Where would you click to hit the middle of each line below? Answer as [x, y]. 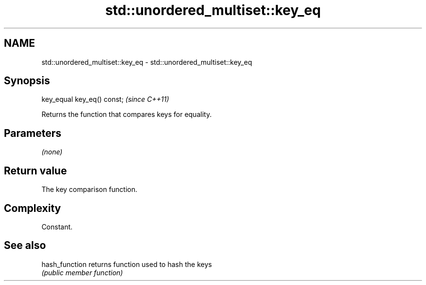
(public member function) [82, 272]
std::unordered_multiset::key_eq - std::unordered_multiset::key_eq [147, 62]
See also [25, 246]
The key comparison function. [89, 190]
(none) [52, 152]
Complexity [33, 208]
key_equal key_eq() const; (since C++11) [105, 99]
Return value [35, 171]
